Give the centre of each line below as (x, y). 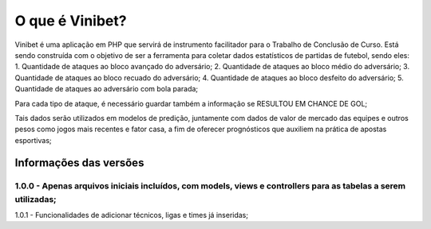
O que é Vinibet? (71, 21)
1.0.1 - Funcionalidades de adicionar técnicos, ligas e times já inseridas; (132, 215)
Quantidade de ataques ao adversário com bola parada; (107, 89)
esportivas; (33, 140)
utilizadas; (36, 199)
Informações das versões (79, 163)
